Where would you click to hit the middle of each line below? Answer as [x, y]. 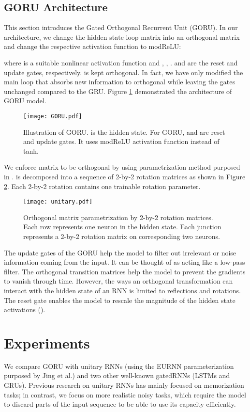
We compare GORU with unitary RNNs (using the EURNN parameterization [119, 366]
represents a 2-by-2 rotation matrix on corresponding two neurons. [122, 236]
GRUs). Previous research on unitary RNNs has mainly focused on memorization [124, 385]
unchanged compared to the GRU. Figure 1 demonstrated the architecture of [118, 91]
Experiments [47, 342]
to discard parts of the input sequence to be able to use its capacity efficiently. [120, 404]
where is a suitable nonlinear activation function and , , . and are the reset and [121, 62]
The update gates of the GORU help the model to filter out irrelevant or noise [120, 252]
